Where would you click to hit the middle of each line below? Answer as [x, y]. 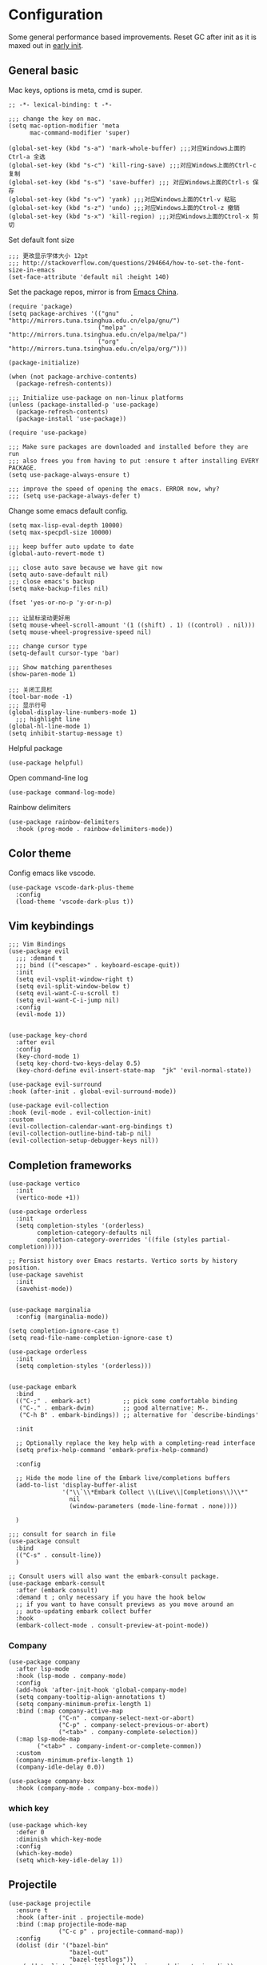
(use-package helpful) [46, 763]
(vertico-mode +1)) [48, 1198]
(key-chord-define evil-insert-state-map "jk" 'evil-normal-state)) [133, 1071]
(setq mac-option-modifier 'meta [64, 126]
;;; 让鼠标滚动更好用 [39, 618]
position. [25, 1268]
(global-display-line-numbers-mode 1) [73, 712]
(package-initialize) [44, 362]
